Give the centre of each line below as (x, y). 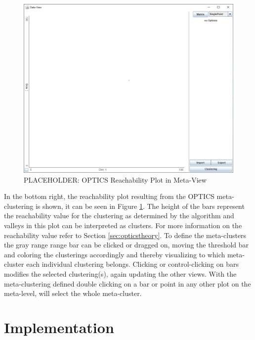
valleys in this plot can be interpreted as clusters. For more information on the (123, 225)
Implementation (59, 327)
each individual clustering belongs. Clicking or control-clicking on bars (132, 264)
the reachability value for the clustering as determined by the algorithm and (119, 216)
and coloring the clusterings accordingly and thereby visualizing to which (115, 254)
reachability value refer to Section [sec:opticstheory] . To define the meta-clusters (125, 235)
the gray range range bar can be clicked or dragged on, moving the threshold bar (127, 245)
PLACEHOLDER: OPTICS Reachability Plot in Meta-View (115, 179)
